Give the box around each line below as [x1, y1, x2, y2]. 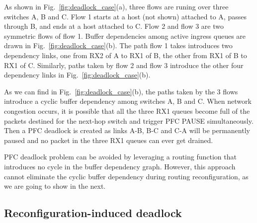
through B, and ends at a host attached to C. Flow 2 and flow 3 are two [4, 21, 224, 31]
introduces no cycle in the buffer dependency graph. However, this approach [4, 161, 236, 171]
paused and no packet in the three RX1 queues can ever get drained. [4, 135, 213, 145]
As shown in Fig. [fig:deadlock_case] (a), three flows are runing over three [4, 1, 229, 11]
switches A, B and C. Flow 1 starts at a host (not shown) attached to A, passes [4, 11, 247, 21]
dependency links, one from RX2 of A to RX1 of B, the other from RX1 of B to [4, 50, 247, 60]
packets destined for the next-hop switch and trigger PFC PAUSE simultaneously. [4, 115, 254, 126]
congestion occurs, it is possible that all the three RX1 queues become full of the [4, 105, 250, 116]
